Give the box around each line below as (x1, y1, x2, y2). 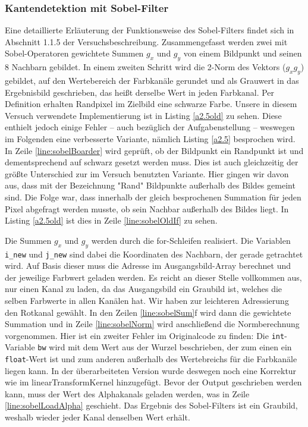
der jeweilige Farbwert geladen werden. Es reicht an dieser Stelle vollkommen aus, (5, 271, 302, 283)
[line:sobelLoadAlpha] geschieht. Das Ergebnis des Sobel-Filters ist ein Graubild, (5, 399, 298, 412)
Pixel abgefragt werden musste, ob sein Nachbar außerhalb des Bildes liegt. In (5, 202, 289, 215)
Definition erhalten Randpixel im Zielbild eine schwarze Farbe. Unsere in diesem (5, 98, 297, 110)
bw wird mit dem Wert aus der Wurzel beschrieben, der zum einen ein (37, 341, 292, 353)
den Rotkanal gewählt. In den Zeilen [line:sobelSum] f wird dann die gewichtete (5, 306, 291, 318)
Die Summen (5, 234, 52, 246)
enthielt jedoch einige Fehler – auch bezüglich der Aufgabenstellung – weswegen (5, 121, 295, 133)
